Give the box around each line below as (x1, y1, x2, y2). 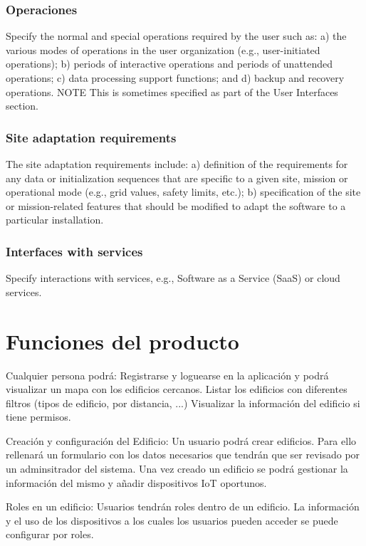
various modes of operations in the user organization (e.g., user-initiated (6, 42, 320, 57)
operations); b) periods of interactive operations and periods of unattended (6, 56, 333, 71)
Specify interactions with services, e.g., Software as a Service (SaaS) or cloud (6, 271, 340, 285)
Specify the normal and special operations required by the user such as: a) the (6, 28, 347, 43)
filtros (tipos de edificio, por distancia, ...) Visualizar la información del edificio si (6, 395, 360, 410)
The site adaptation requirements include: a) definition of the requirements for (6, 157, 348, 171)
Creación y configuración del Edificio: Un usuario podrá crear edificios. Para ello (6, 433, 357, 448)
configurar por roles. (6, 527, 94, 542)
